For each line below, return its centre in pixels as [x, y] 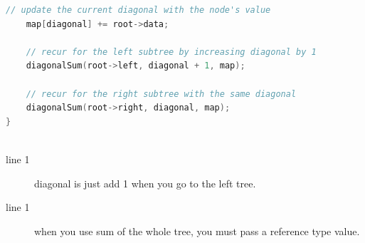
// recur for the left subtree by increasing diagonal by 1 [171, 52]
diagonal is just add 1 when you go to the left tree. [145, 183]
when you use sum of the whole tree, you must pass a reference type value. [197, 231]
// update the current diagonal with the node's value [138, 10]
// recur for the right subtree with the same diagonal [161, 94]
